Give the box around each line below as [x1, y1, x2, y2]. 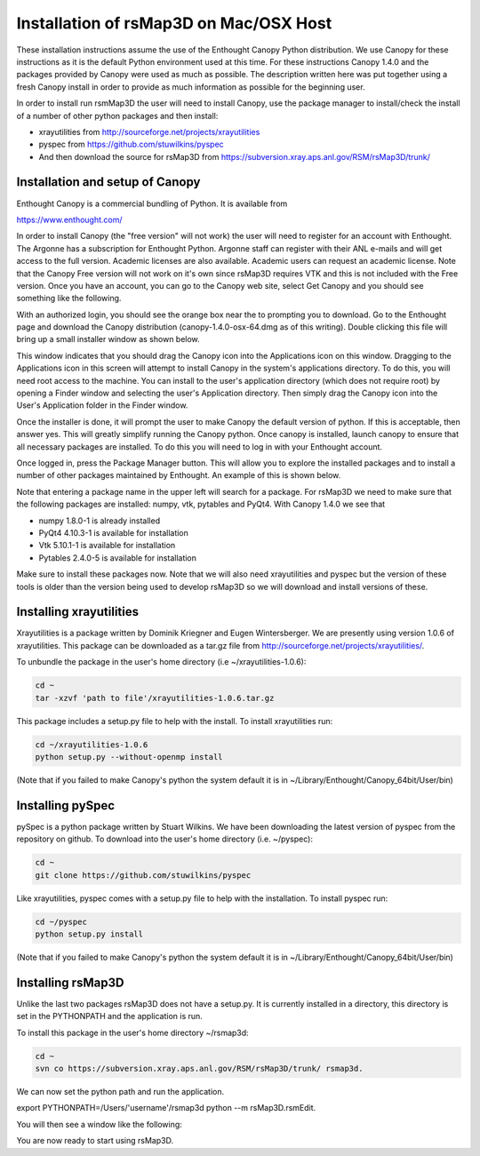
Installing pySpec [16, 798, 116, 813]
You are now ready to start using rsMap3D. [16, 1136, 173, 1146]
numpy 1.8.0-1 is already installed [38, 515, 160, 526]
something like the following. [16, 293, 122, 304]
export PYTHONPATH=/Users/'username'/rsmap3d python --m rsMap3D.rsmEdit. [16, 1103, 316, 1113]
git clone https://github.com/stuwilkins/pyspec [35, 870, 252, 880]
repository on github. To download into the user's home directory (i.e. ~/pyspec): [16, 833, 313, 844]
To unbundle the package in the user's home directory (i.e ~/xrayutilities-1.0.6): [16, 657, 307, 667]
